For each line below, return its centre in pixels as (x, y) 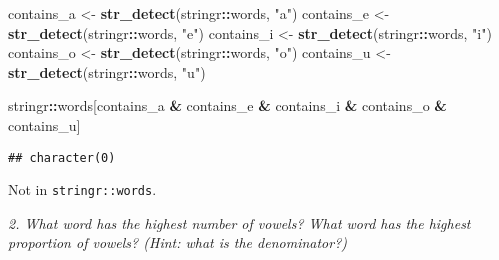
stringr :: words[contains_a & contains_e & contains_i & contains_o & (227, 105)
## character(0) (62, 157)
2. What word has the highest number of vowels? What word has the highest (239, 222)
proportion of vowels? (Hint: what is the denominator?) (178, 242)
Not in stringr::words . (82, 189)
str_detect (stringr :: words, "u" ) (107, 71)
